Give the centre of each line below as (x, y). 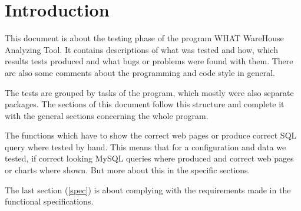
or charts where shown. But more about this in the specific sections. (128, 170)
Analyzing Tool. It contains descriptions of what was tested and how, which (141, 49)
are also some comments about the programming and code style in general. (140, 72)
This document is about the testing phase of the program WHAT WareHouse (144, 38)
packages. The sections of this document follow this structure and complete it (145, 104)
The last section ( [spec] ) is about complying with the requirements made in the (148, 189)
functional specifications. (49, 201)
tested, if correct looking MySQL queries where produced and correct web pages (149, 158)
